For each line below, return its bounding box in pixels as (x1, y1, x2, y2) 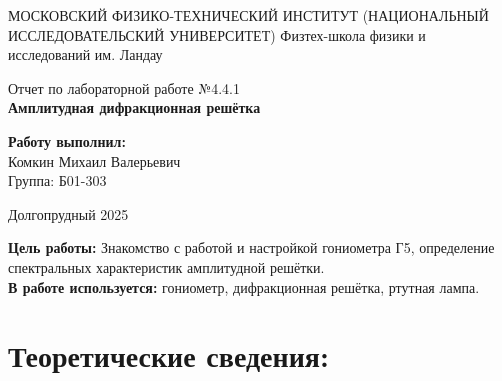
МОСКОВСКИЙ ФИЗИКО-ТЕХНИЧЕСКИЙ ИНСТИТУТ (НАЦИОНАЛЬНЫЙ (8, 5, 489, 25)
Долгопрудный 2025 (8, 203, 129, 224)
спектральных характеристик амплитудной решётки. (8, 256, 325, 277)
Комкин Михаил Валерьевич (8, 150, 181, 171)
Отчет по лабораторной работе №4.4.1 (8, 77, 240, 98)
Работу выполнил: (8, 130, 126, 151)
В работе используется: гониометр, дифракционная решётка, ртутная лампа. (8, 276, 480, 297)
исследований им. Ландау (8, 44, 163, 65)
